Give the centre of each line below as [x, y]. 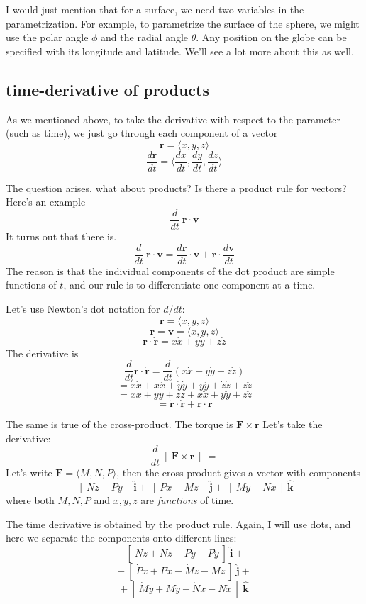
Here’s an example [46, 202]
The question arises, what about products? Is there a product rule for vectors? [176, 188]
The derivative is [42, 353]
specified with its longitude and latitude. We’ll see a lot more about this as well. [180, 51]
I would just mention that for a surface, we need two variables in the [155, 9]
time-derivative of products [107, 89]
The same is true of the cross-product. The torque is [120, 424]
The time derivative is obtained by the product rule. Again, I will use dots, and [178, 524]
